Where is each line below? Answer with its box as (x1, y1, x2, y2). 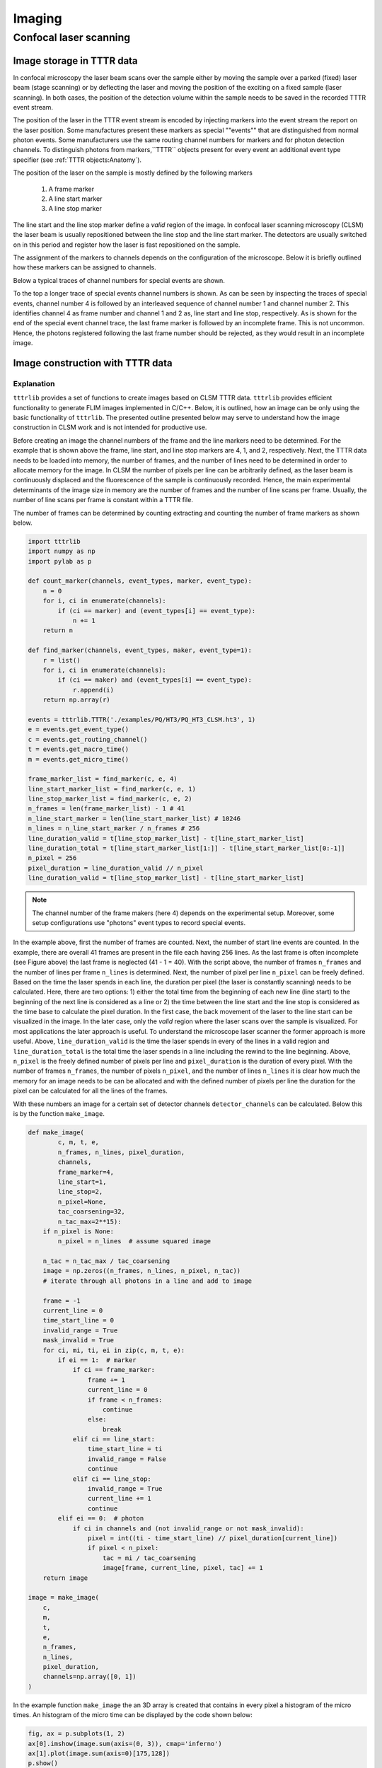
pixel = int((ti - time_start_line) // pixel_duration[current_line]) (87, 1535, 338, 1542)
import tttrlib (28, 537, 81, 545)
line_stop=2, (57, 1188, 103, 1196)
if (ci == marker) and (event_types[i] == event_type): (57, 607, 256, 615)
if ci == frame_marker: (72, 1366, 156, 1374)
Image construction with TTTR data (13, 357, 173, 369)
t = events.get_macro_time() (28, 745, 129, 753)
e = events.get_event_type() (28, 726, 129, 733)
